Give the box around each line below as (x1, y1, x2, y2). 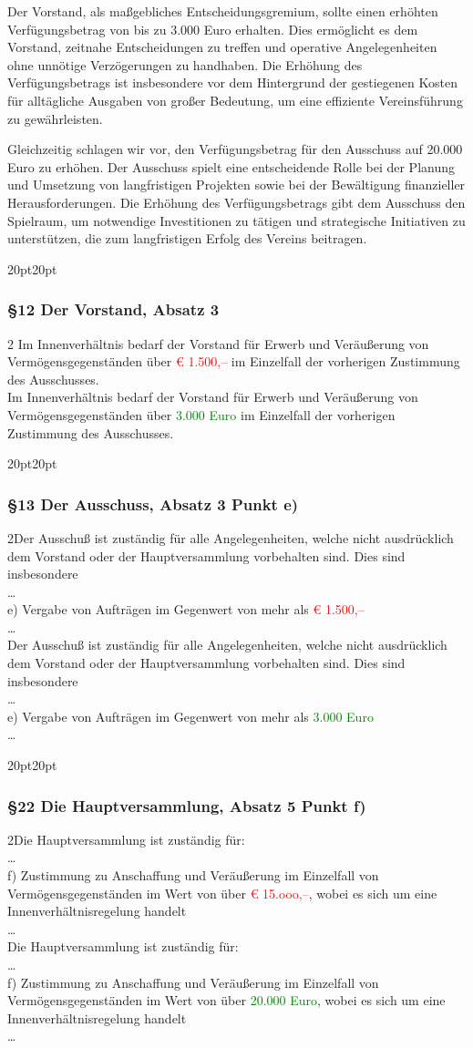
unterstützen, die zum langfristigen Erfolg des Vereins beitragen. (7, 229, 367, 248)
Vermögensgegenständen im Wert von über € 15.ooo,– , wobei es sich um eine (7, 883, 437, 902)
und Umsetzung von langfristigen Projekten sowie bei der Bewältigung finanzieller (7, 175, 466, 194)
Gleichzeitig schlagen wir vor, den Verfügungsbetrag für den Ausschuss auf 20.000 (7, 139, 463, 159)
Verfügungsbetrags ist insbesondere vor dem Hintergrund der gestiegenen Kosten (7, 73, 458, 92)
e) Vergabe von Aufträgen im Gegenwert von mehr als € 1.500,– (7, 600, 365, 619)
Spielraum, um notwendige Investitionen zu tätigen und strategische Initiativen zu (7, 211, 466, 230)
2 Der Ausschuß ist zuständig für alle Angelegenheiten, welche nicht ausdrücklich (7, 528, 454, 547)
